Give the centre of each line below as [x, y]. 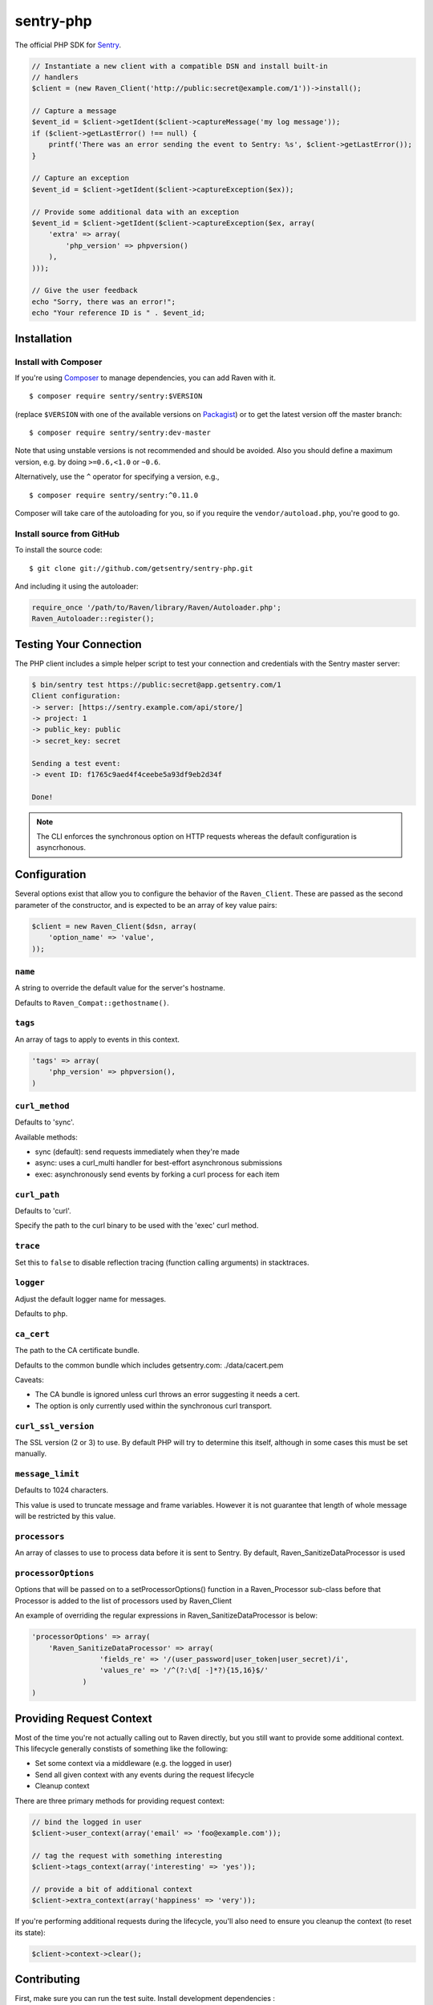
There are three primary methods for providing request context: [119, 1800]
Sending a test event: [76, 763]
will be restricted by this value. [65, 1517]
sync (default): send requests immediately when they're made [137, 1152]
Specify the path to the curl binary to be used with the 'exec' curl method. [137, 1225]
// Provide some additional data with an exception [136, 212]
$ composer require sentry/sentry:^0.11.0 [114, 495]
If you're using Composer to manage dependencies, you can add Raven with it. [145, 378]
